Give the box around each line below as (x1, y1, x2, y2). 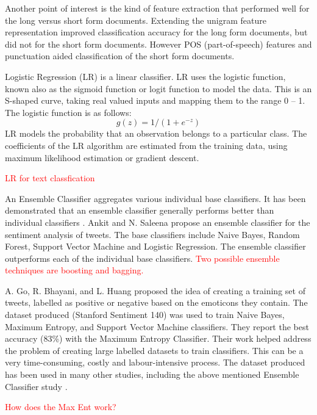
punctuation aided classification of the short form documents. (5, 49, 235, 62)
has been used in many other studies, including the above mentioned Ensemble (5, 368, 299, 381)
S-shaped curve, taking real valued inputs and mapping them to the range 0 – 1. (5, 94, 305, 107)
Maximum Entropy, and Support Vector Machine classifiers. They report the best (5, 320, 309, 333)
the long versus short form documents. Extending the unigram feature (5, 13, 266, 26)
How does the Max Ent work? (5, 400, 116, 413)
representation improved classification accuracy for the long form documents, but (5, 26, 308, 38)
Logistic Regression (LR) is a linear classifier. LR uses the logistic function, (5, 70, 286, 82)
